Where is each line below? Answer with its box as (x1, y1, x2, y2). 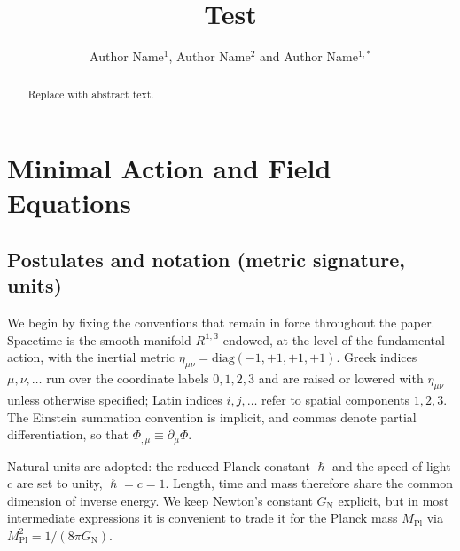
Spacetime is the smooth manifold (7, 330, 191, 349)
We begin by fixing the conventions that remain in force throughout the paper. (7, 313, 435, 332)
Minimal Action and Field (7, 150, 331, 186)
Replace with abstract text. (27, 86, 154, 101)
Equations (7, 185, 131, 221)
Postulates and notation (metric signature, (7, 245, 405, 272)
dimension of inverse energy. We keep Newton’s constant (7, 491, 313, 509)
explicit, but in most (338, 491, 449, 509)
